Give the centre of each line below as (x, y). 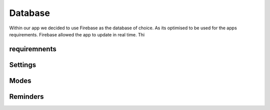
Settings (23, 65)
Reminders (27, 96)
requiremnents (33, 49)
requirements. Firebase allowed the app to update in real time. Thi (77, 34)
